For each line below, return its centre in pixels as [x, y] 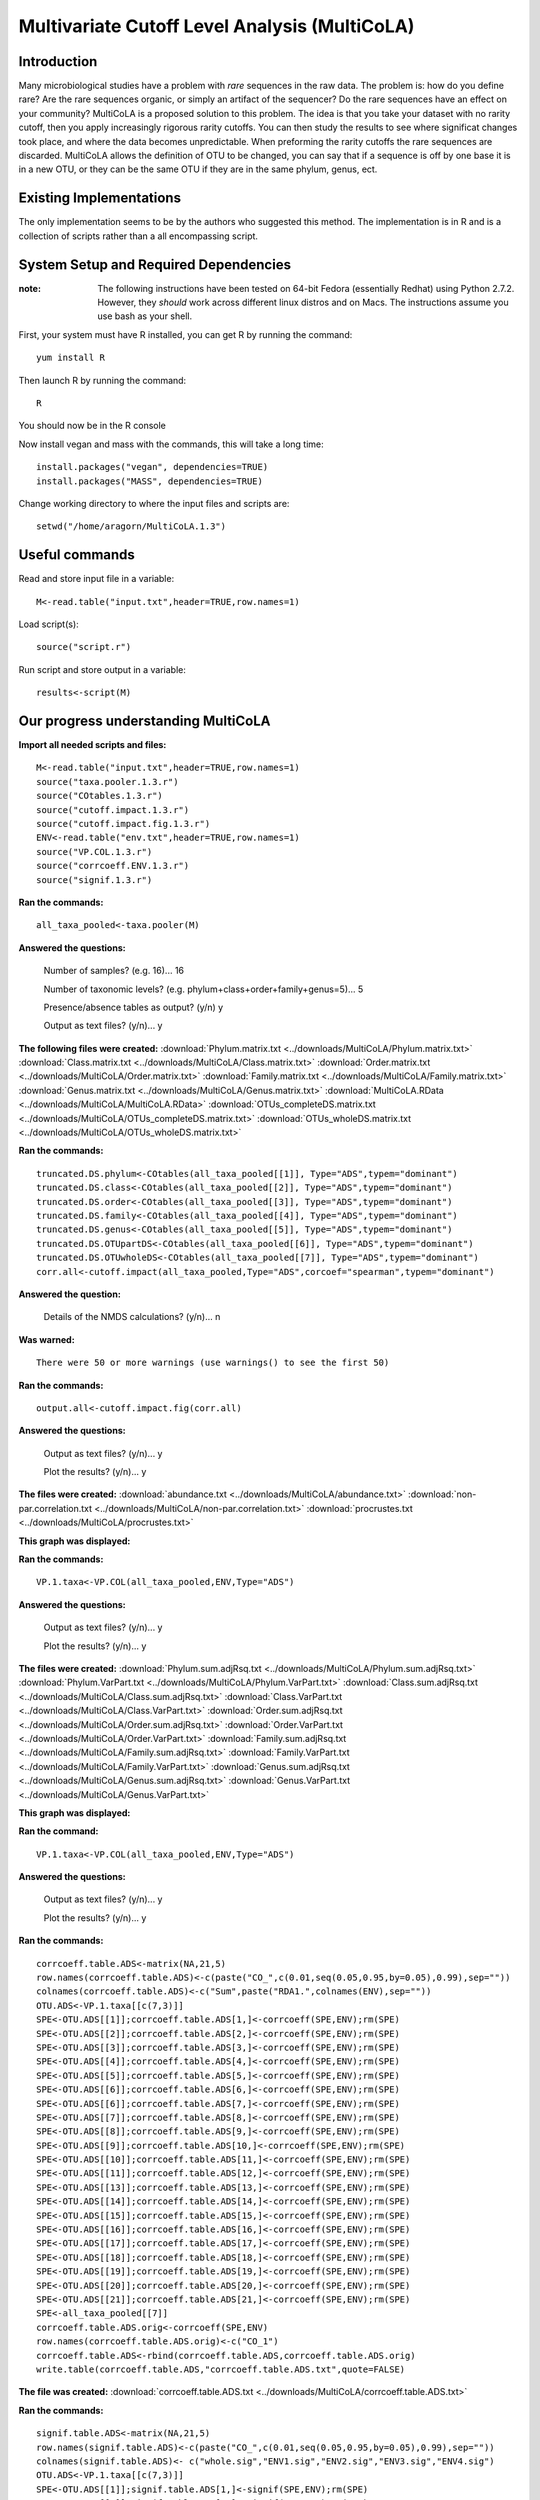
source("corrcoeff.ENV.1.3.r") [113, 866]
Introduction [58, 61]
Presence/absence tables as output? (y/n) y [133, 1007]
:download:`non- [442, 1494]
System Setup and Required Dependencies [155, 264]
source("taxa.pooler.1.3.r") [107, 781]
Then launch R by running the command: [102, 380]
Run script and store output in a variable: [102, 669]
